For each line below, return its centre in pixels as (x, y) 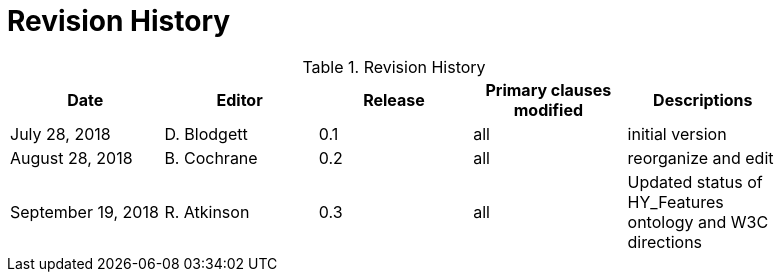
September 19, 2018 (84, 211)
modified (548, 109)
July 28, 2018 (60, 133)
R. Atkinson (207, 211)
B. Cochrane (211, 157)
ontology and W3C (698, 221)
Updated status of (695, 181)
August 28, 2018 (71, 157)
